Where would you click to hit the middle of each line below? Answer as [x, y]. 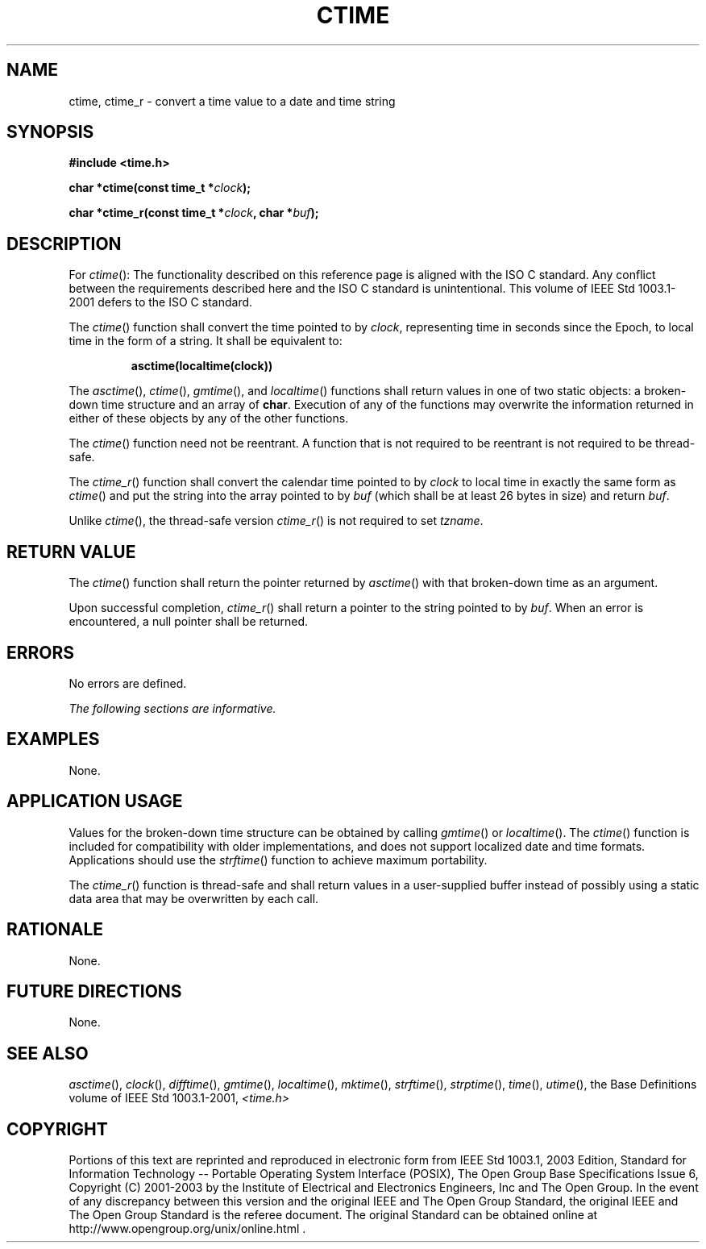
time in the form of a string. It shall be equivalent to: [206, 341]
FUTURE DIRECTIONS [94, 991]
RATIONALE [55, 930]
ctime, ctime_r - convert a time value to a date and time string [232, 101]
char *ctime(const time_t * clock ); [160, 188]
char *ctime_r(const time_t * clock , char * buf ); [194, 213]
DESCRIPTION [64, 244]
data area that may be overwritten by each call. [194, 898]
